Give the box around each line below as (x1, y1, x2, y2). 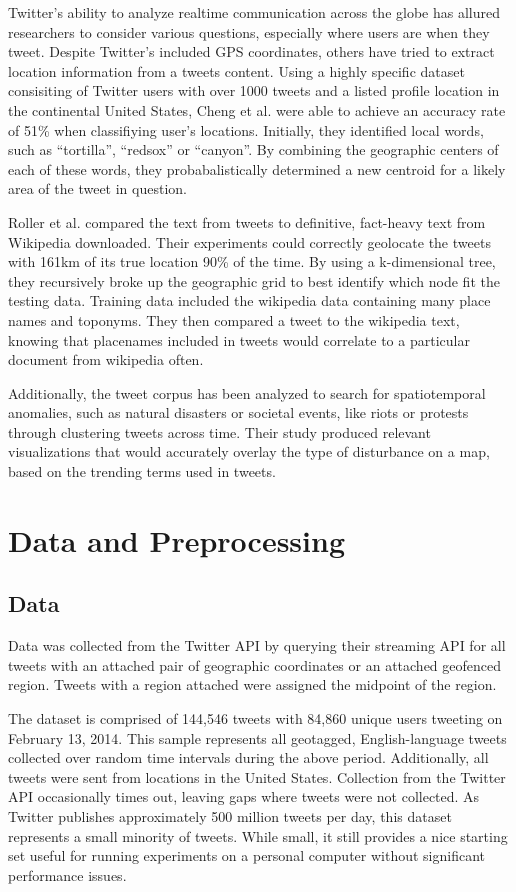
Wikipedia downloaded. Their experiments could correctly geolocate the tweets (8, 231, 491, 252)
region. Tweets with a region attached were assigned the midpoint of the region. (8, 674, 497, 695)
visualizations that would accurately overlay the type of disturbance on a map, (8, 441, 490, 462)
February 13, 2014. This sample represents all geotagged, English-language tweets (8, 727, 507, 748)
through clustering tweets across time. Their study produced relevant (8, 421, 431, 442)
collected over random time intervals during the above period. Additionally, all (8, 747, 489, 768)
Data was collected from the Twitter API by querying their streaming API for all (8, 635, 506, 656)
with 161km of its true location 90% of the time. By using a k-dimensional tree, (8, 251, 496, 272)
